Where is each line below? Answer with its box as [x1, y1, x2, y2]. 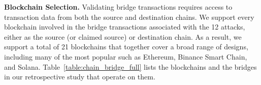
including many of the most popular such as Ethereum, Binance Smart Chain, [4, 51, 247, 62]
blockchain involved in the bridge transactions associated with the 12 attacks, [4, 21, 245, 32]
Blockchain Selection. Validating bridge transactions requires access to [4, 2, 233, 12]
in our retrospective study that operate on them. [4, 71, 155, 82]
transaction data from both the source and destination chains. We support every [4, 11, 254, 22]
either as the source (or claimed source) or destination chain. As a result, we [4, 31, 242, 42]
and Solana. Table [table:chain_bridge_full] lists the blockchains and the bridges [4, 61, 257, 72]
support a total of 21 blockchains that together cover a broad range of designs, [4, 41, 248, 52]
